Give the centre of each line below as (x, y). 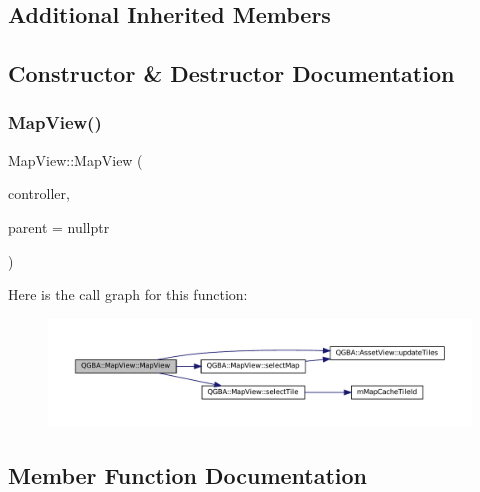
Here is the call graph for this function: (128, 294)
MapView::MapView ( (75, 159)
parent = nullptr (59, 226)
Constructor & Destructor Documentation (231, 73)
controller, (39, 193)
